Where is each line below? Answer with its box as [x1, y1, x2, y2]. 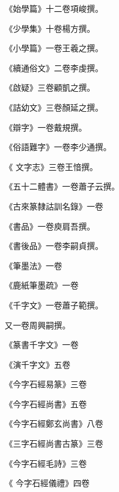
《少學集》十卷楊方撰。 [5, 22, 95, 34]
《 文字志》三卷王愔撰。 [5, 160, 98, 172]
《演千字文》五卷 [5, 358, 70, 370]
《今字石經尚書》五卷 [5, 397, 87, 410]
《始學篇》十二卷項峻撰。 [5, 2, 103, 14]
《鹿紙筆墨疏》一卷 [5, 279, 79, 291]
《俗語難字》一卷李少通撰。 [5, 141, 111, 153]
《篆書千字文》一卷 [5, 338, 79, 351]
